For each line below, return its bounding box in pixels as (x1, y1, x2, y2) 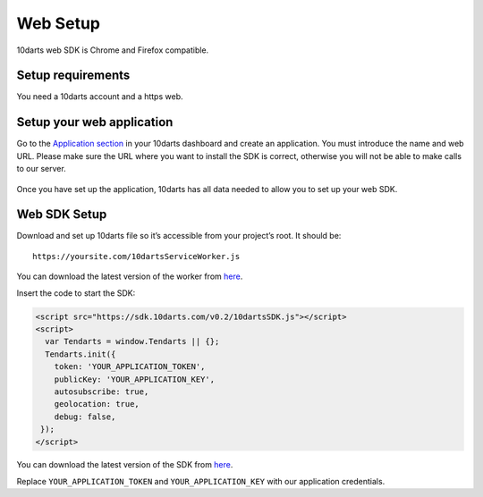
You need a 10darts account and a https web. (16, 91, 183, 102)
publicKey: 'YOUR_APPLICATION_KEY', (54, 374, 215, 384)
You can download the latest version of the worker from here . (16, 271, 243, 282)
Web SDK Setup (16, 206, 107, 223)
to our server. (16, 164, 66, 174)
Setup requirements (16, 68, 131, 83)
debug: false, (54, 411, 116, 422)
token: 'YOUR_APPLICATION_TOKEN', (54, 362, 206, 372)
